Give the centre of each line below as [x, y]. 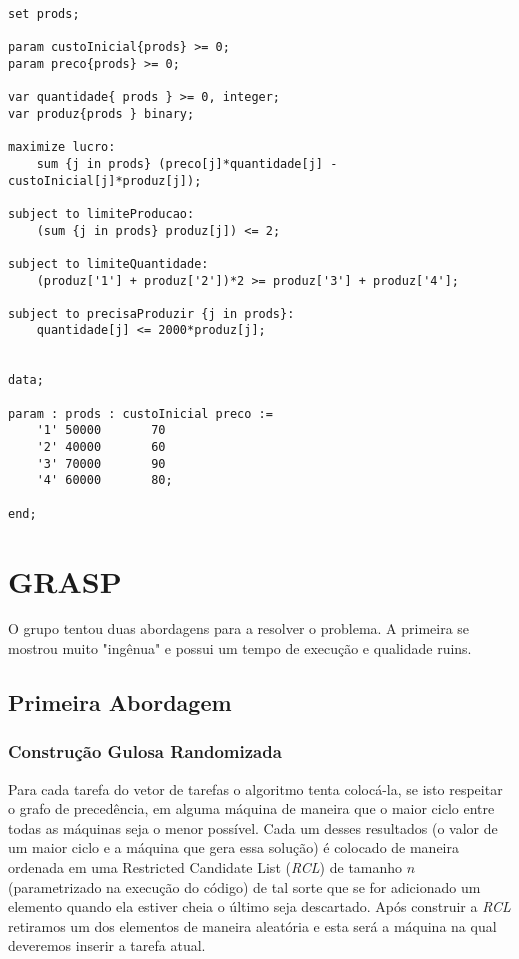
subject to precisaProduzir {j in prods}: [151, 313]
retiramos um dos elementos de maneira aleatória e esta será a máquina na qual [252, 925]
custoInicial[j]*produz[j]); [105, 180]
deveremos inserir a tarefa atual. [107, 945]
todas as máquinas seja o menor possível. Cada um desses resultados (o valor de [253, 827]
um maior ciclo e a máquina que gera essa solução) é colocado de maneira [233, 847]
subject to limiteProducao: [101, 213]
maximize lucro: [62, 147]
